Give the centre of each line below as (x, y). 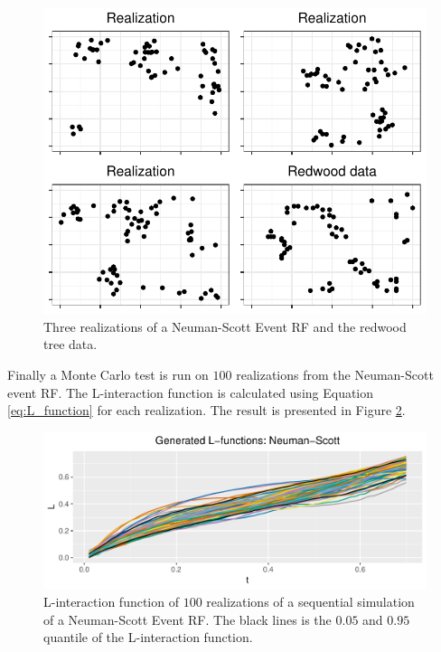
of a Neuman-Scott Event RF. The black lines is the (188, 619)
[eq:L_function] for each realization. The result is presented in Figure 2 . (206, 410)
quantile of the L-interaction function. (148, 637)
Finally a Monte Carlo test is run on (108, 374)
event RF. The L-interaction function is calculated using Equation (191, 392)
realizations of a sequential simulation (310, 602)
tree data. (70, 344)
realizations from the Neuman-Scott (335, 374)
